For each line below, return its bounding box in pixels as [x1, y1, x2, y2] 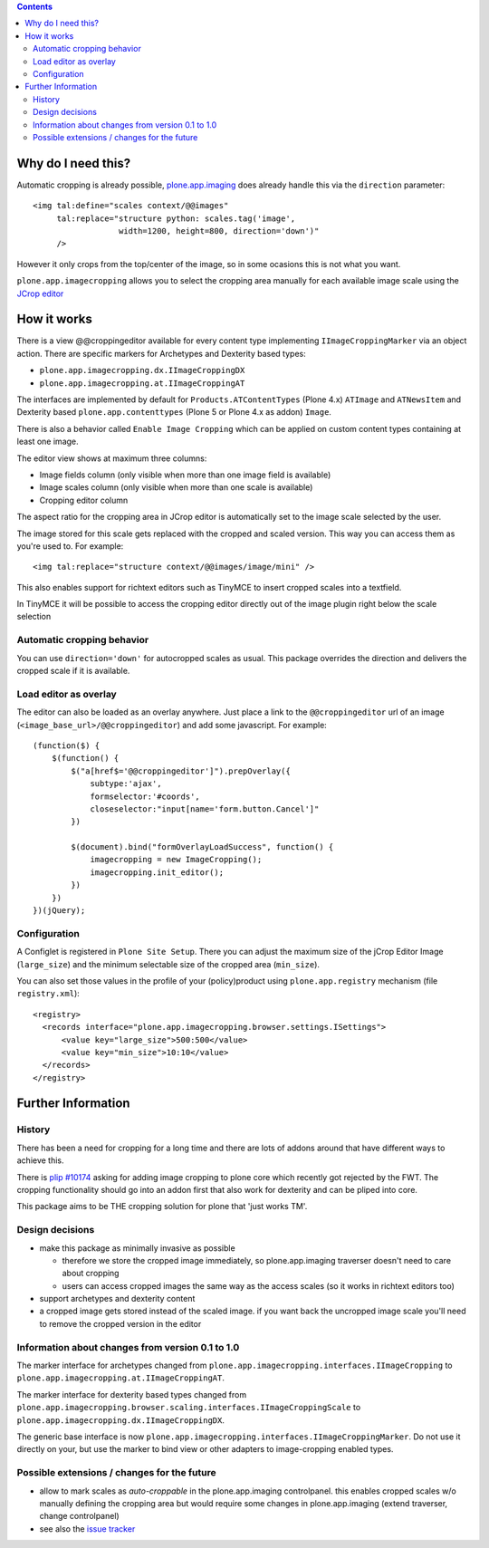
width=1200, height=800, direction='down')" [118, 226, 320, 236]
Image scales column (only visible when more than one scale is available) [39, 482, 313, 493]
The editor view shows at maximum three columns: [16, 453, 207, 464]
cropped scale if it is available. [16, 666, 130, 677]
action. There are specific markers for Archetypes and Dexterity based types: [16, 348, 307, 359]
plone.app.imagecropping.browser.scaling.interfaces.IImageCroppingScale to [16, 1402, 361, 1413]
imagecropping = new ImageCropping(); [90, 854, 263, 865]
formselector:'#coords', [90, 791, 201, 802]
